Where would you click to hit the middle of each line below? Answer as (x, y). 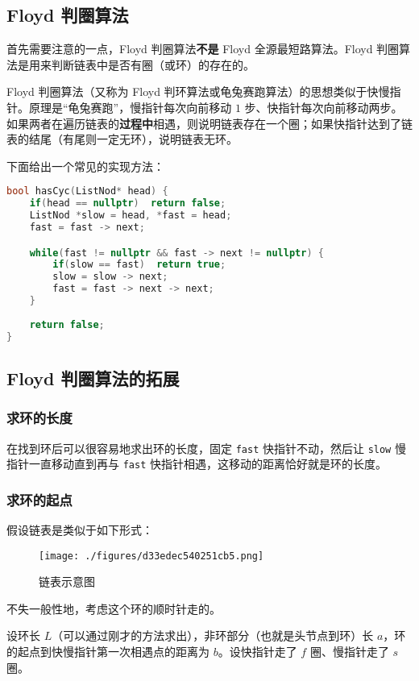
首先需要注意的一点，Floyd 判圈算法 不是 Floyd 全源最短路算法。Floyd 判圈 (203, 49)
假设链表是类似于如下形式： (80, 530)
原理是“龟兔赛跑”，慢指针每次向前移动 (130, 107)
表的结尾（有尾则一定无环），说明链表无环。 (122, 139)
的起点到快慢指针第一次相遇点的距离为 (108, 652)
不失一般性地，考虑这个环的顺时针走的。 (114, 608)
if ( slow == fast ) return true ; (139, 265)
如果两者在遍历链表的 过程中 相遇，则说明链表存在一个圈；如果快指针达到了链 (209, 123)
